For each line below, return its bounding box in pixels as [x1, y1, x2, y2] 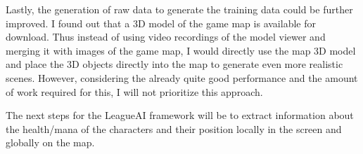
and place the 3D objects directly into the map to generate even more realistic [6, 57, 343, 71]
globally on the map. [6, 135, 95, 150]
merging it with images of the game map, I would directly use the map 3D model [6, 43, 356, 57]
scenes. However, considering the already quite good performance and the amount [6, 70, 358, 85]
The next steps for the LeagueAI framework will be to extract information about [6, 108, 354, 122]
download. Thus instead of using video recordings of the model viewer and [6, 29, 326, 44]
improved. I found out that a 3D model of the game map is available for [6, 15, 316, 30]
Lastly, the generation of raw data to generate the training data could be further [6, 2, 353, 16]
